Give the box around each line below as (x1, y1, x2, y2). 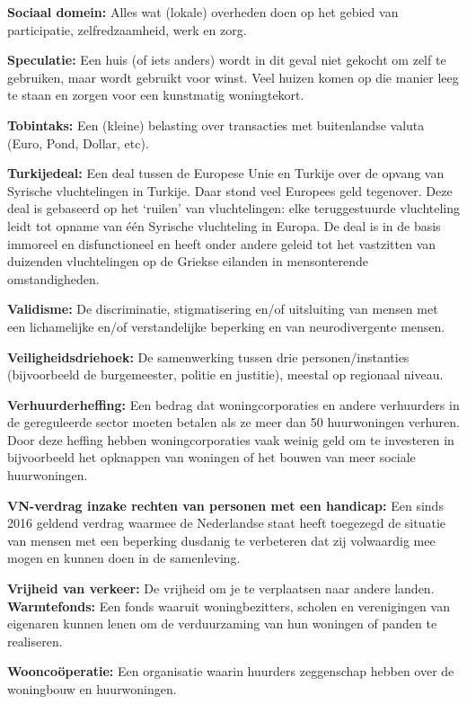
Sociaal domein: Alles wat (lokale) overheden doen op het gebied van (7, 3, 399, 21)
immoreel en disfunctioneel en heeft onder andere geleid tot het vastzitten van (7, 234, 436, 253)
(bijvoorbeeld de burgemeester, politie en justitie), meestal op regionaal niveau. (7, 365, 444, 384)
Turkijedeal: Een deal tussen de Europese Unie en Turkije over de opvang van (7, 164, 445, 183)
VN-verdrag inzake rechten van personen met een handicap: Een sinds (7, 495, 444, 514)
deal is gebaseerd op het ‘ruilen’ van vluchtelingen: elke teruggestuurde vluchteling (7, 199, 461, 218)
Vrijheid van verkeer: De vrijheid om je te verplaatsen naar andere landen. (7, 579, 435, 598)
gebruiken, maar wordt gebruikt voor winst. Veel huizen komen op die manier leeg (7, 67, 459, 86)
